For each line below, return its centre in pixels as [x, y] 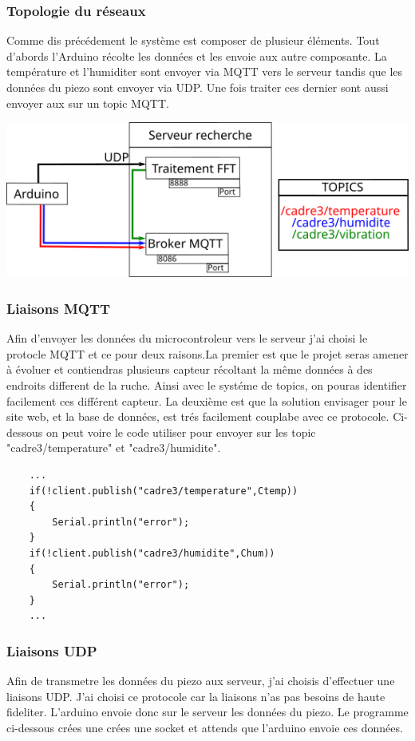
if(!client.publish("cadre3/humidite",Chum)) [152, 553]
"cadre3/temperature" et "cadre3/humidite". [114, 448]
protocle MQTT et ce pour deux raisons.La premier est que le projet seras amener [207, 353]
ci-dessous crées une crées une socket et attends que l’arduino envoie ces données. [205, 727]
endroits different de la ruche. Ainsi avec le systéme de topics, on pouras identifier [207, 384]
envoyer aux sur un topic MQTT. [88, 103]
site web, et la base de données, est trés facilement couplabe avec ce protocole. [198, 416]
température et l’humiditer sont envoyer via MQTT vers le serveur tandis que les [205, 71]
